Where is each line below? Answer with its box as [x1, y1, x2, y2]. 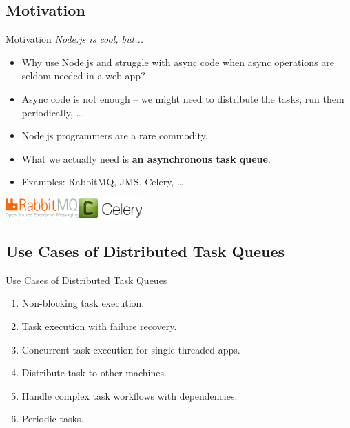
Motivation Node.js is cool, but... [6, 32, 144, 46]
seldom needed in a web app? [21, 68, 145, 83]
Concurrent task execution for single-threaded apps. [21, 342, 240, 356]
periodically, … [21, 105, 83, 119]
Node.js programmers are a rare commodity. [21, 128, 208, 143]
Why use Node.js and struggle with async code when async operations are [21, 54, 335, 69]
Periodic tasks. [21, 411, 84, 426]
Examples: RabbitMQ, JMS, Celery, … [21, 174, 184, 189]
